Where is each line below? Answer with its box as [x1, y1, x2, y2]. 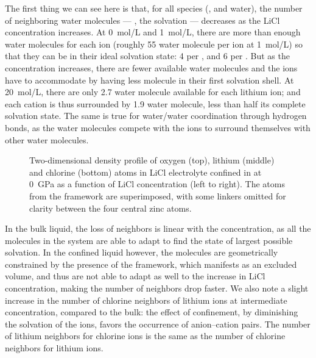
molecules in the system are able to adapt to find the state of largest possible [5, 234, 293, 246]
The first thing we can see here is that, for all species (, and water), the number [5, 2, 303, 14]
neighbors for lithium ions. [5, 342, 104, 354]
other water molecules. [5, 133, 89, 146]
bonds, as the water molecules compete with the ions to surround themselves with [5, 121, 311, 134]
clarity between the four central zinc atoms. [29, 201, 192, 214]
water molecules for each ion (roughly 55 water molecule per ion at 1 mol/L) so [5, 37, 303, 50]
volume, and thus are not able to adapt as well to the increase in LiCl [5, 270, 265, 282]
